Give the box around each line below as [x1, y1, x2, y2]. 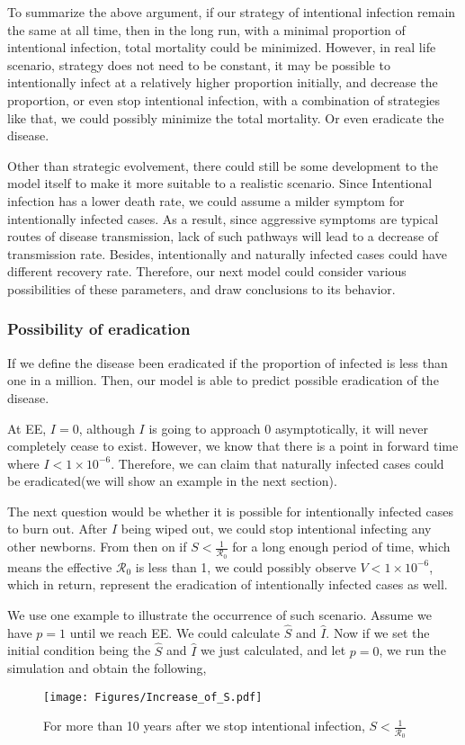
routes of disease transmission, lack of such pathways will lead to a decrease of [7, 227, 439, 246]
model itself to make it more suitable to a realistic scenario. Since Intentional [7, 174, 433, 193]
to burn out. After [7, 519, 108, 538]
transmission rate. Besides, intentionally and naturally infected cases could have [7, 244, 447, 263]
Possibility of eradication [7, 318, 191, 340]
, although [78, 418, 135, 437]
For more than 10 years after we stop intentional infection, [43, 716, 365, 735]
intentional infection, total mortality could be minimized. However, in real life [7, 38, 436, 57]
